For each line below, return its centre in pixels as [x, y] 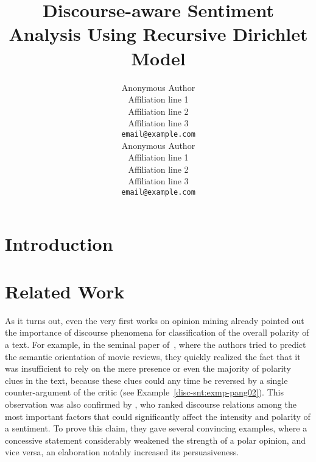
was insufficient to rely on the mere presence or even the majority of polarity [148, 368]
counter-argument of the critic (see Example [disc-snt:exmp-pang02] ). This [144, 392]
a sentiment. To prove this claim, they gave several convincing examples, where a [156, 428]
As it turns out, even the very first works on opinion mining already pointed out [155, 320]
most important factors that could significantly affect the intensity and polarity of [158, 416]
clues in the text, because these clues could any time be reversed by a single [146, 380]
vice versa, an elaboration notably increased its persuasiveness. [122, 452]
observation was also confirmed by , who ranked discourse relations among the [151, 404]
